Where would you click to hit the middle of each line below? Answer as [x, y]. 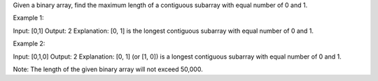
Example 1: [28, 18]
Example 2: [29, 44]
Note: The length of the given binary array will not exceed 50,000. [108, 69]
